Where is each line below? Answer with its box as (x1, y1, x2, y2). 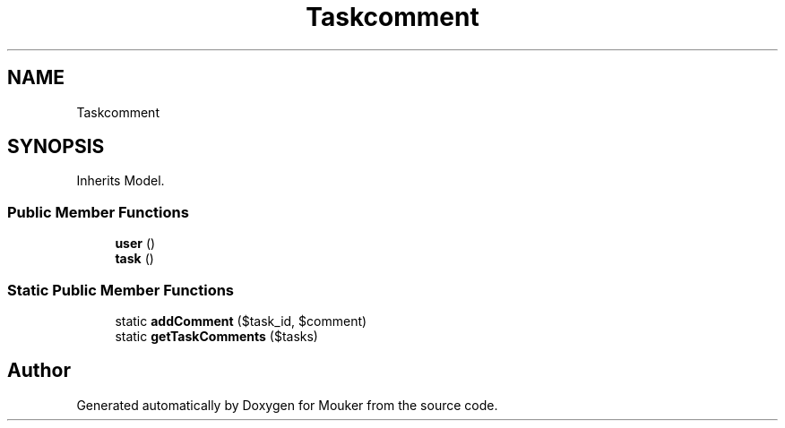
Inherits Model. (76, 173, 165, 189)
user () (115, 235, 156, 252)
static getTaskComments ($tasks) (115, 328, 318, 344)
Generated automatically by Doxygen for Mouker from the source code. (76, 397, 498, 413)
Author (7, 359, 71, 382)
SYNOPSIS (7, 135, 105, 158)
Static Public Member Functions (7, 280, 235, 299)
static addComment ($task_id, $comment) (115, 312, 367, 329)
